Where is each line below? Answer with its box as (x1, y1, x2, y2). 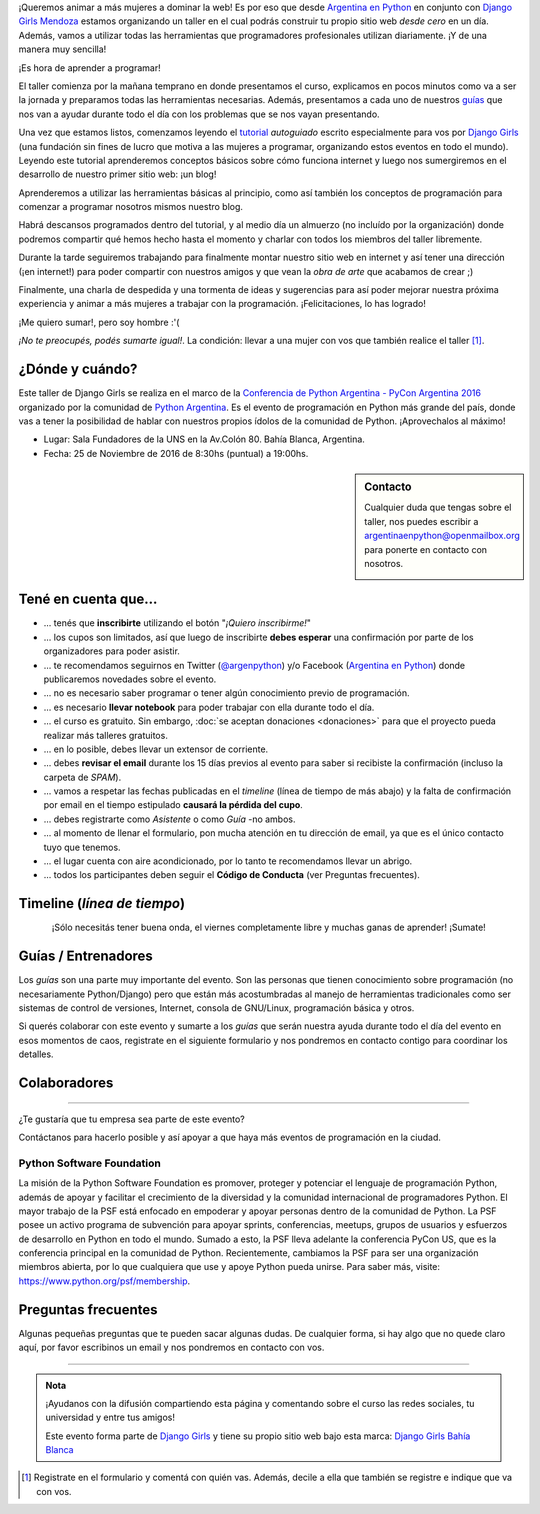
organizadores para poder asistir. (43, 645, 180, 657)
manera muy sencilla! (18, 43, 107, 55)
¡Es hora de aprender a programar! (18, 61, 161, 74)
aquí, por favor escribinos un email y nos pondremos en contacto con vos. (18, 1341, 325, 1354)
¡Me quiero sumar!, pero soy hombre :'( (18, 316, 180, 328)
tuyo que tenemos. (43, 841, 121, 853)
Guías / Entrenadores (18, 948, 154, 965)
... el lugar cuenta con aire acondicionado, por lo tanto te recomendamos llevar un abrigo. (43, 855, 413, 867)
